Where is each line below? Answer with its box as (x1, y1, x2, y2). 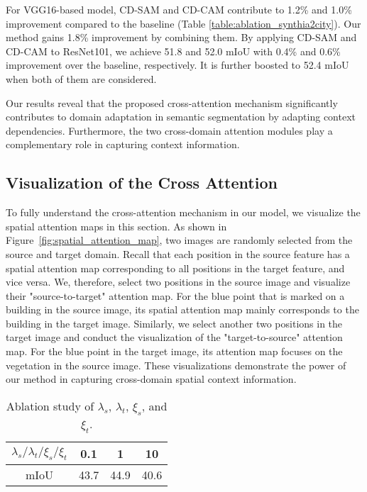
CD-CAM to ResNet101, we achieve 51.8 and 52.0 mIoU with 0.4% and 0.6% (6, 43, 341, 58)
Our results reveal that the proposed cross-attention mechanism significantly (6, 95, 338, 110)
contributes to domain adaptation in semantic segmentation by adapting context (6, 109, 356, 124)
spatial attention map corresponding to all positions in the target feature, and (6, 260, 345, 275)
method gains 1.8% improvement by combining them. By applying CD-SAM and (6, 30, 357, 45)
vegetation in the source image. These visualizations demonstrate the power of (6, 357, 346, 372)
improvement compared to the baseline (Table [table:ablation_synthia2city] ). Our (6, 16, 361, 30)
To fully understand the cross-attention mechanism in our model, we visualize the (6, 205, 361, 220)
